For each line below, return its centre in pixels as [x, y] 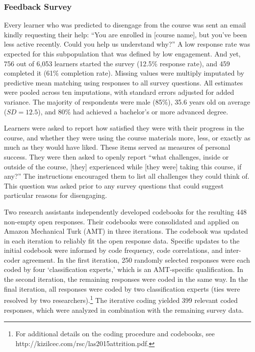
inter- [233, 250]
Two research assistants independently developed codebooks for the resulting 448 [125, 211]
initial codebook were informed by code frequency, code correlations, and [113, 250]
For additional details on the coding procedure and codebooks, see [115, 334]
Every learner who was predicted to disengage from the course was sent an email [125, 25]
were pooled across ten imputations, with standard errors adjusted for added [119, 92]
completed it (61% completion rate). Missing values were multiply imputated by [124, 73]
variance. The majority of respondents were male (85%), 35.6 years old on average [127, 101]
